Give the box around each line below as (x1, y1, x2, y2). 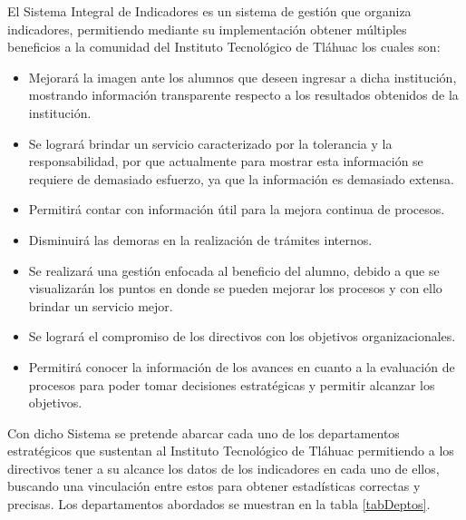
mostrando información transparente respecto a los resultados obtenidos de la (28, 85, 459, 104)
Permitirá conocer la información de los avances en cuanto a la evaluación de (28, 357, 455, 376)
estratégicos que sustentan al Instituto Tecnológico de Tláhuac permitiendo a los (7, 441, 454, 460)
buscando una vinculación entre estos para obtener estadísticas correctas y (7, 476, 421, 495)
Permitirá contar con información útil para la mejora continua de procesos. (28, 200, 445, 219)
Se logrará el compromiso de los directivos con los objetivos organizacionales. (28, 327, 456, 346)
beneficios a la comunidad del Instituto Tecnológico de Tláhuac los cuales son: (7, 37, 441, 56)
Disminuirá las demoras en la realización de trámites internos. (28, 230, 373, 249)
